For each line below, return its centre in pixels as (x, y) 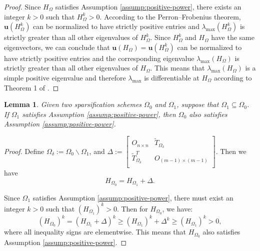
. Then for (132, 208)
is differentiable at (172, 77)
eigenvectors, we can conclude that (57, 47)
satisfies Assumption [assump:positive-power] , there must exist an (133, 197)
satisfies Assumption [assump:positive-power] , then (99, 114)
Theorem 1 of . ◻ (31, 87)
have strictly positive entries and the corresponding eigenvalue (99, 58)
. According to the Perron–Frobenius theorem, (170, 16)
